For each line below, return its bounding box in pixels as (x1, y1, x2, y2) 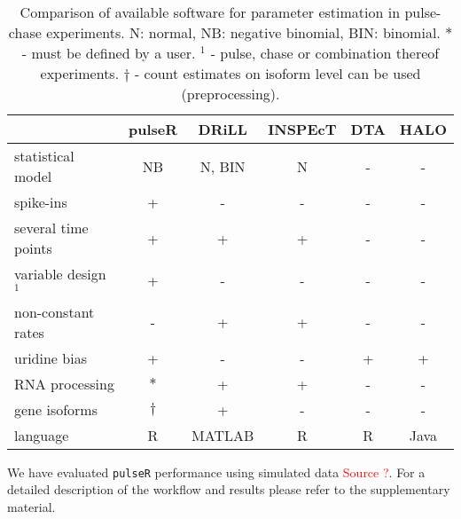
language (14, 424, 69, 445)
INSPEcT (268, 119, 337, 139)
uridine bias (14, 347, 87, 368)
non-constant (14, 301, 95, 322)
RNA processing (14, 373, 114, 394)
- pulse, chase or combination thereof (210, 43, 440, 63)
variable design (14, 263, 106, 284)
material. (7, 498, 56, 516)
